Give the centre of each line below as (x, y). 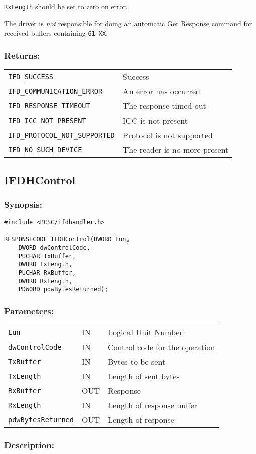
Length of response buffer (152, 405)
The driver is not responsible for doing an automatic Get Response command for (128, 23)
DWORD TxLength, (45, 264)
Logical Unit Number (145, 332)
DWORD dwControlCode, (54, 248)
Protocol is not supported (168, 135)
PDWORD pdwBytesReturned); (63, 290)
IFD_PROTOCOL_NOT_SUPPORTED (61, 135)
